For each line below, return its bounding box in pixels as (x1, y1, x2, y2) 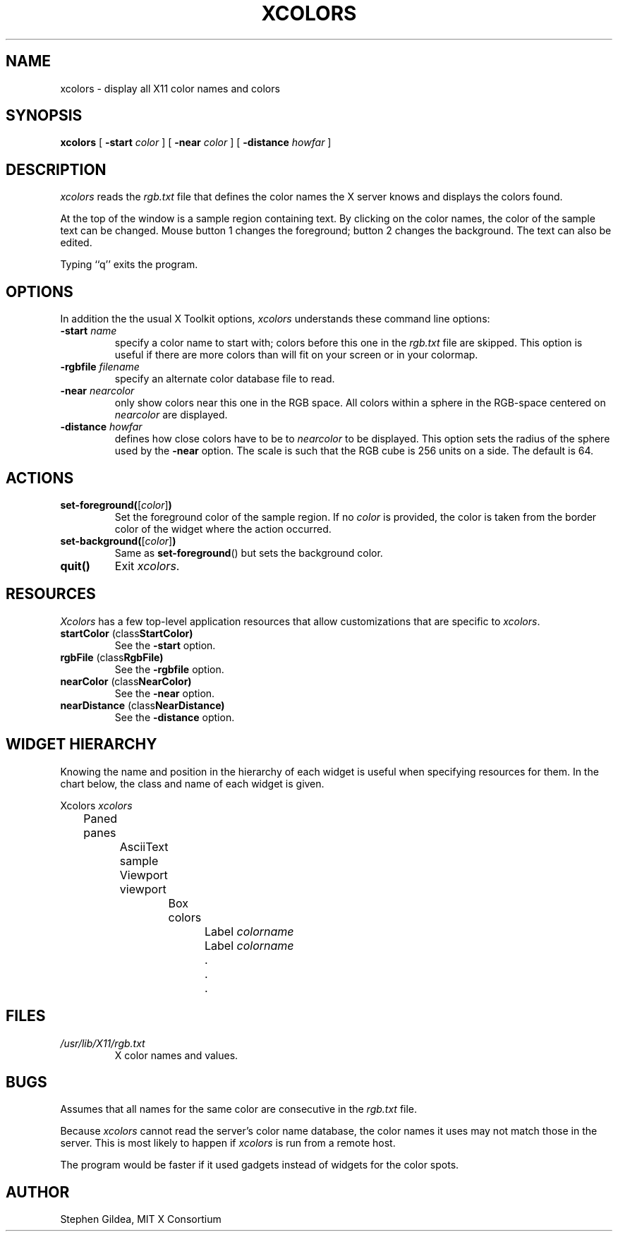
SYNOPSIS (6, 107, 83, 125)
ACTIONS (6, 469, 74, 487)
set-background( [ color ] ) (60, 534, 176, 547)
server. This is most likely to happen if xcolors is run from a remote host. (60, 1137, 396, 1149)
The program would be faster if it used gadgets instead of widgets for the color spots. (60, 1159, 459, 1171)
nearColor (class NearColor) (60, 675, 192, 687)
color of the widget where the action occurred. (114, 522, 332, 535)
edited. (60, 236, 92, 249)
